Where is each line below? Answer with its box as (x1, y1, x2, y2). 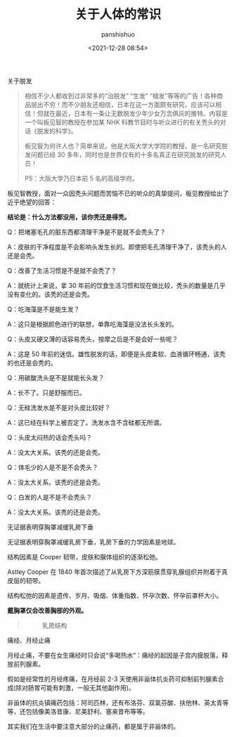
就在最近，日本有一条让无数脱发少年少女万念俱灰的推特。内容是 (43, 109, 228, 117)
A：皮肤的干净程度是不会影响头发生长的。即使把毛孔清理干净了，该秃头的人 (7, 242, 227, 251)
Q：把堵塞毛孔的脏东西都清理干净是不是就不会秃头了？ (7, 228, 166, 236)
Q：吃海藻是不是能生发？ (7, 305, 80, 313)
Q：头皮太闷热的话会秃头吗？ (7, 433, 93, 441)
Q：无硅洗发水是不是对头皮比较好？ (7, 403, 111, 412)
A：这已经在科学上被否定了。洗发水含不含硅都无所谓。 (7, 418, 166, 426)
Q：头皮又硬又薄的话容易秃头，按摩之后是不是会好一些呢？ (7, 334, 178, 343)
